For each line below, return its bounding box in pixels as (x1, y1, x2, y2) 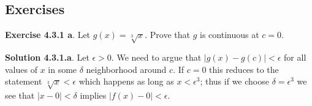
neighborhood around (86, 62, 167, 75)
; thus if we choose (200, 75, 269, 88)
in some (48, 62, 77, 75)
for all (284, 50, 306, 63)
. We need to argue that (111, 50, 202, 63)
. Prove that (145, 28, 190, 41)
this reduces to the (209, 62, 279, 75)
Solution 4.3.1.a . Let (5, 50, 89, 63)
